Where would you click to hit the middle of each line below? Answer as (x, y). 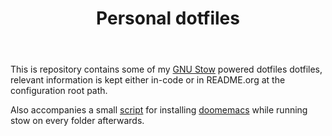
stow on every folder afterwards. (77, 121)
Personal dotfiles (168, 18)
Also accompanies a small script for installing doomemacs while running (159, 110)
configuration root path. (59, 91)
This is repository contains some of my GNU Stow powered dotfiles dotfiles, (166, 69)
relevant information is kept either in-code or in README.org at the (148, 80)
